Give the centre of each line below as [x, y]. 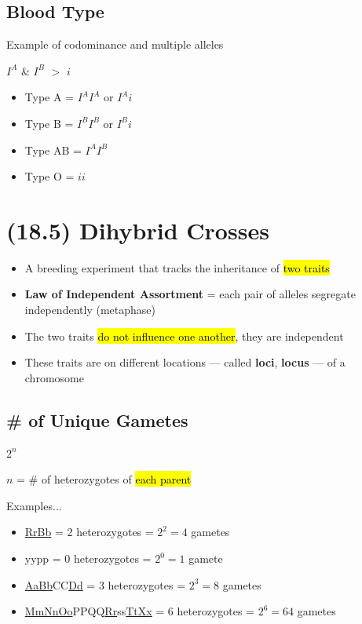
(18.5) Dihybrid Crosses [138, 230]
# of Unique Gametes [97, 420]
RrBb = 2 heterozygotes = [89, 532]
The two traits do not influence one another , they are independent [184, 336]
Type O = [49, 176]
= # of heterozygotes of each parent [104, 479]
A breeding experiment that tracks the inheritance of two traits [177, 267]
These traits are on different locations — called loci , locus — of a [185, 362]
